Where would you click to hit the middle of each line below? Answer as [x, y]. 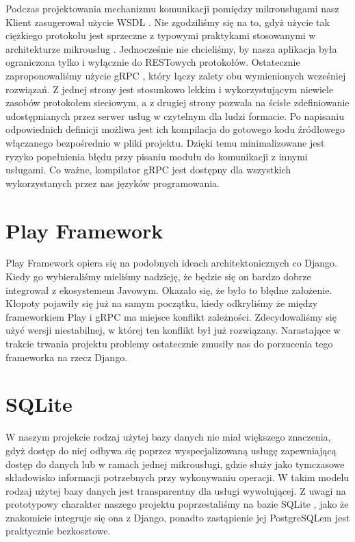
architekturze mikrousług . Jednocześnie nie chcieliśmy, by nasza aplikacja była [171, 48]
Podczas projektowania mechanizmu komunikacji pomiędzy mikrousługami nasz [172, 8]
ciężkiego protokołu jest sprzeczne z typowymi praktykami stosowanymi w [161, 35]
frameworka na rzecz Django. [67, 357]
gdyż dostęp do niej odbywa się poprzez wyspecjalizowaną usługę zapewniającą [171, 450]
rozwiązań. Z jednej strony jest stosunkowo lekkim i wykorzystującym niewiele [170, 89]
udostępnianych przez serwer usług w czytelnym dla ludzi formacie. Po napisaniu [175, 115]
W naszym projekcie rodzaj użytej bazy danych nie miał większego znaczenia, [168, 437]
